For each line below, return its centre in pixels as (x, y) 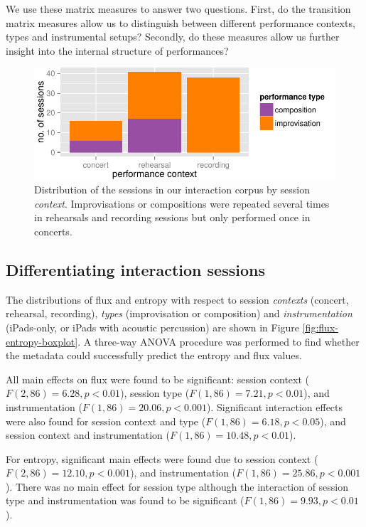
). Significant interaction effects (275, 406)
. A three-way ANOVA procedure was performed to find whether (219, 341)
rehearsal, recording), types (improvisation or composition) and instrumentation (179, 313)
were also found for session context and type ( (106, 421)
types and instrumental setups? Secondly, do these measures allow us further (173, 37)
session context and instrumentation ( (88, 435)
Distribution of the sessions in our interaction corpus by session (172, 190)
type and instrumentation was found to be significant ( (125, 500)
